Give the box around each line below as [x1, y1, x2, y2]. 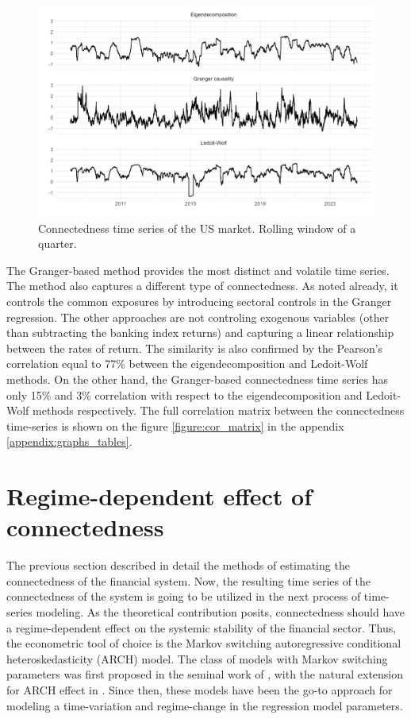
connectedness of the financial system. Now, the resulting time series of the [6, 572, 371, 589]
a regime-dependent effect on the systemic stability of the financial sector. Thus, [6, 619, 397, 636]
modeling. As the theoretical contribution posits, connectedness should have [36, 604, 405, 620]
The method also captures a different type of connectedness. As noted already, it [6, 277, 398, 294]
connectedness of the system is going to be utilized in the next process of [6, 588, 361, 605]
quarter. [38, 235, 77, 252]
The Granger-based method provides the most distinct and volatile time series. [6, 261, 390, 278]
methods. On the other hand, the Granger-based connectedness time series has [6, 370, 389, 387]
